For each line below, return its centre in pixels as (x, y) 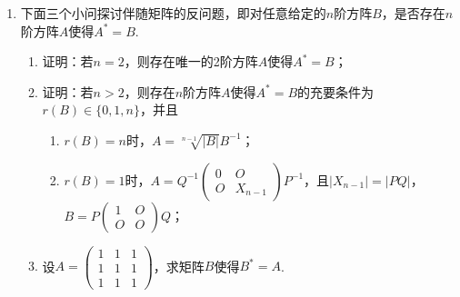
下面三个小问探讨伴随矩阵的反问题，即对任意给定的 (173, 13)
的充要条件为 (336, 91)
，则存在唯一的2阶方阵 (191, 61)
